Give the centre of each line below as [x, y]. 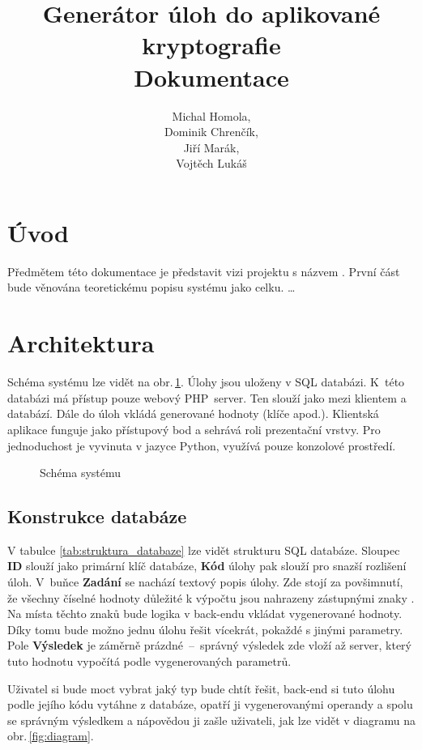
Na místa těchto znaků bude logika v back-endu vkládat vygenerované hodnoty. [205, 614]
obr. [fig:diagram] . [51, 736]
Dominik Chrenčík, [211, 132]
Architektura [81, 343]
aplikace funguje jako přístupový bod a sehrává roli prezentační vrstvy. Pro [194, 429]
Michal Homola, [211, 115]
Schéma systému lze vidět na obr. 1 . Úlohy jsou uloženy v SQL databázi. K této [206, 382]
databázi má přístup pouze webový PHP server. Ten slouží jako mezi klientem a [207, 397]
